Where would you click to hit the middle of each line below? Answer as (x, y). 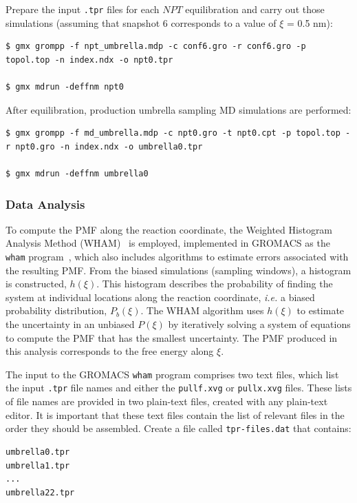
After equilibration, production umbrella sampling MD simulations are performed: (178, 109)
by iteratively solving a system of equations (259, 324)
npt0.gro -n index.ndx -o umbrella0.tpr (109, 146)
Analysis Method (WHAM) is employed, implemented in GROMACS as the (168, 243)
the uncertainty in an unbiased (70, 324)
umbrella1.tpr (38, 465)
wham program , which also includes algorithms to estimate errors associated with (177, 256)
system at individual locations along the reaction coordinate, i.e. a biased (160, 297)
